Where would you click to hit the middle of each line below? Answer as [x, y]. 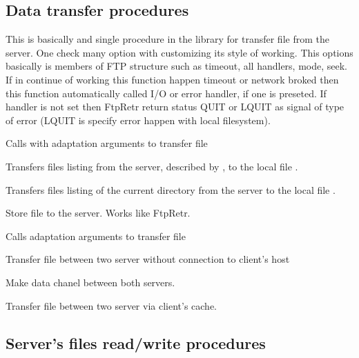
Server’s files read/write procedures [136, 342]
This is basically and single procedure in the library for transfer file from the [167, 39]
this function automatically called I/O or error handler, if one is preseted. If [166, 93]
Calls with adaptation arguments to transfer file [107, 143]
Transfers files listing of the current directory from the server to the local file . [171, 189]
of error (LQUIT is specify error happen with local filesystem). [138, 120]
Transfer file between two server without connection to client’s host [148, 259]
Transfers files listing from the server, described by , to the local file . [152, 166]
